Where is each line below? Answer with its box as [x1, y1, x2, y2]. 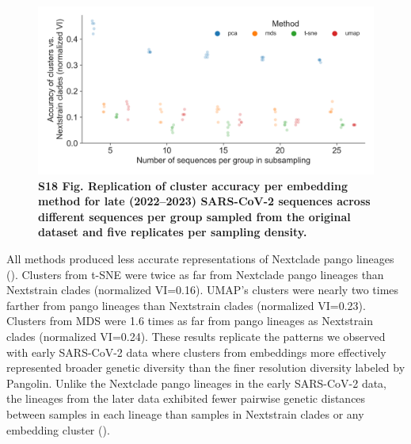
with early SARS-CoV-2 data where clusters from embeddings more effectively [6, 343, 386, 360]
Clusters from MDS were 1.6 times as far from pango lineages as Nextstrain [6, 312, 373, 329]
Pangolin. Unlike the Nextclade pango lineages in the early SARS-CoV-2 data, [6, 374, 387, 391]
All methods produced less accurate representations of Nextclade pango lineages [6, 250, 394, 266]
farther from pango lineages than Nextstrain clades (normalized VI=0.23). [6, 297, 366, 313]
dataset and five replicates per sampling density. [38, 224, 307, 240]
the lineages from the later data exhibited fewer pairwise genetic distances [6, 390, 366, 407]
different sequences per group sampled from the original [38, 208, 351, 224]
